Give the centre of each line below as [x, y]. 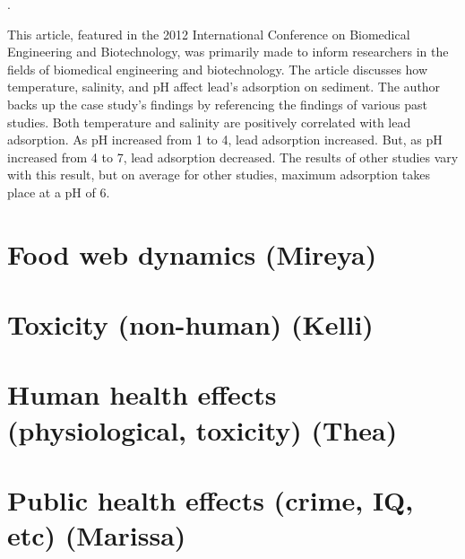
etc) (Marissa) [97, 535]
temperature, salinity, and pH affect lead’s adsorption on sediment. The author [224, 87]
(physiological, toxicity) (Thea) [202, 429]
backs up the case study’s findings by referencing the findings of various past [217, 104]
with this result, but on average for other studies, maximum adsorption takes [219, 175]
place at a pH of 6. [59, 192]
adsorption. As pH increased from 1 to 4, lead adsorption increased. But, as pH [225, 140]
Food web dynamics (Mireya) [192, 253]
